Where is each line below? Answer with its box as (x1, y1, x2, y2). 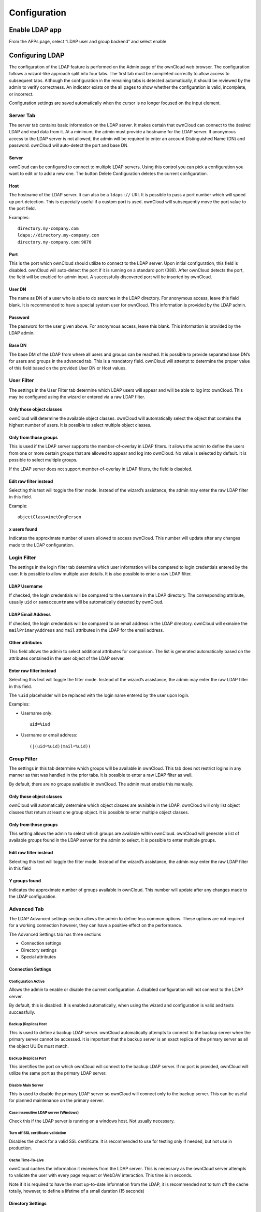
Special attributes (21, 954, 56, 960)
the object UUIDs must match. (9, 1043, 69, 1049)
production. (9, 1145, 32, 1151)
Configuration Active (9, 979, 45, 984)
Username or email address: (21, 732, 77, 738)
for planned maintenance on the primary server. (9, 1098, 104, 1103)
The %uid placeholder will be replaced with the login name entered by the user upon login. (9, 692, 189, 698)
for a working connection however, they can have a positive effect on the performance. (9, 923, 183, 928)
